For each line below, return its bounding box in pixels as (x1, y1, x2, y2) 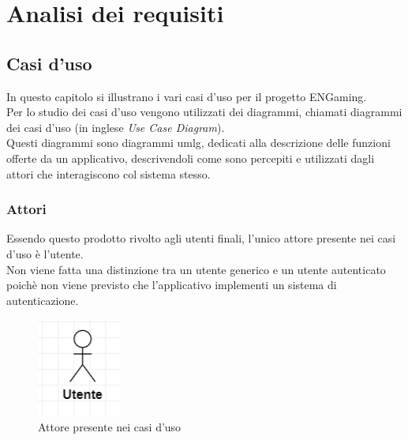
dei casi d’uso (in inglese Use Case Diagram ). (6, 118, 225, 135)
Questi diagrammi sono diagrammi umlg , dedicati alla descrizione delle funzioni (6, 134, 391, 151)
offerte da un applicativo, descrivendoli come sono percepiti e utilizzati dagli (6, 149, 375, 166)
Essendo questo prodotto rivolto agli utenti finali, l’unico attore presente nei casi (6, 230, 396, 246)
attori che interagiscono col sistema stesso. (6, 165, 211, 182)
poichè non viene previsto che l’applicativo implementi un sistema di (6, 276, 337, 293)
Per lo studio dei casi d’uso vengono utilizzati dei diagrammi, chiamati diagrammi (6, 103, 402, 120)
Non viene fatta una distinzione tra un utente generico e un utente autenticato (6, 261, 386, 277)
